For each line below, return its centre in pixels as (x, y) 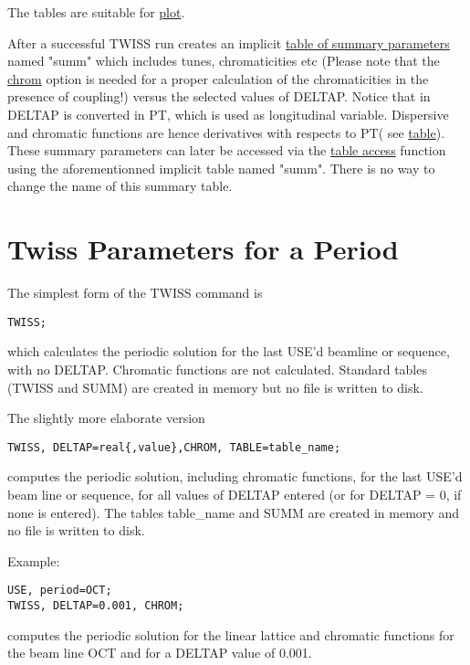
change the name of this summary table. (120, 186)
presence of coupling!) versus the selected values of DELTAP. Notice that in (219, 96)
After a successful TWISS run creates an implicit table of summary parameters (229, 42)
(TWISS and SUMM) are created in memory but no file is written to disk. (215, 387)
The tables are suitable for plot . (96, 12)
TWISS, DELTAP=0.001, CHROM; (96, 605)
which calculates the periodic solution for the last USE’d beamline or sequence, (229, 351)
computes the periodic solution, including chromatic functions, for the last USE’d (235, 476)
